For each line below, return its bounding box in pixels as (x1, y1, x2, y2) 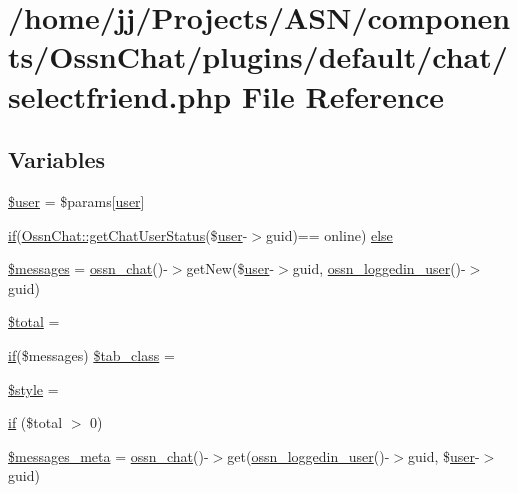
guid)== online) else (265, 224, 393, 245)
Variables (8, 144, 106, 175)
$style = (8, 378, 59, 399)
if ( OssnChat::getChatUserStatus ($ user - (8, 224, 248, 245)
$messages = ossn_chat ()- (8, 258, 168, 279)
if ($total (8, 412, 63, 433)
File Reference (241, 75, 444, 116)
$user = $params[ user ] (8, 190, 145, 211)
